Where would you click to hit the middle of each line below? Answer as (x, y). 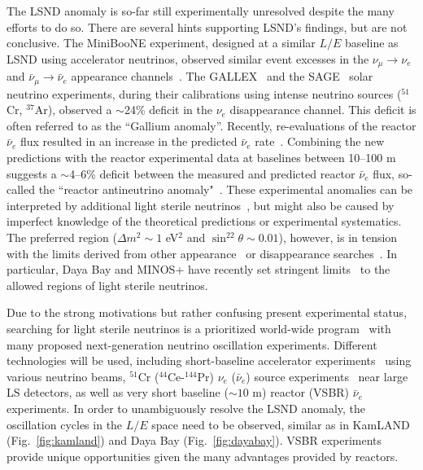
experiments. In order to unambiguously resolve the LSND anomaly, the (186, 408)
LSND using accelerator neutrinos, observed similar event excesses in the (188, 58)
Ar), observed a (73, 110)
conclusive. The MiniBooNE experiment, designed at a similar (161, 43)
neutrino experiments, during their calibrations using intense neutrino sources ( (204, 93)
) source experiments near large (327, 376)
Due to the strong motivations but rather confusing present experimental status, (207, 312)
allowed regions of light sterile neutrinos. (107, 285)
